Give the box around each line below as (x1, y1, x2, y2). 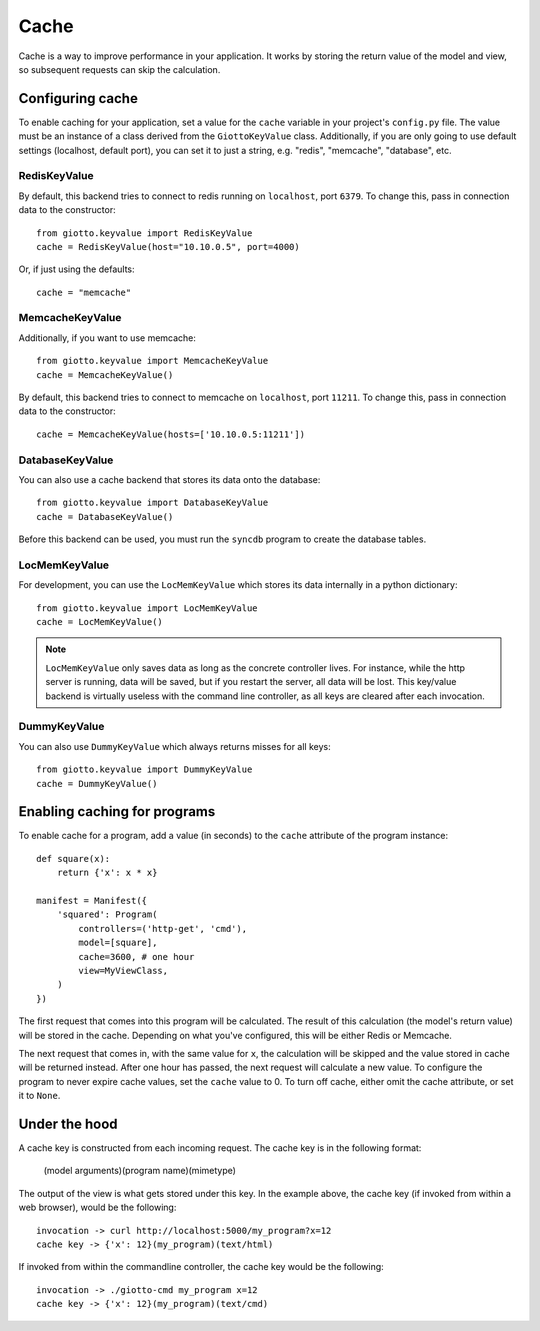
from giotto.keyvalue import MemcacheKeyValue (36, 355, 269, 367)
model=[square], (78, 937, 158, 949)
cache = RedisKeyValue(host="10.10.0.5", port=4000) (36, 241, 300, 252)
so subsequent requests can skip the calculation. (18, 63, 221, 75)
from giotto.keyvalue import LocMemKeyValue (36, 602, 259, 614)
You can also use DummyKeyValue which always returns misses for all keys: (18, 740, 331, 752)
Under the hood (18, 1115, 119, 1132)
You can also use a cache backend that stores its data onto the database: (18, 473, 321, 485)
